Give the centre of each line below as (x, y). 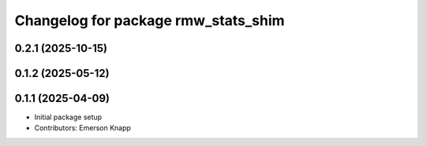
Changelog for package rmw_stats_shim (150, 20)
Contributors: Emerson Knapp (83, 128)
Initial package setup (68, 117)
